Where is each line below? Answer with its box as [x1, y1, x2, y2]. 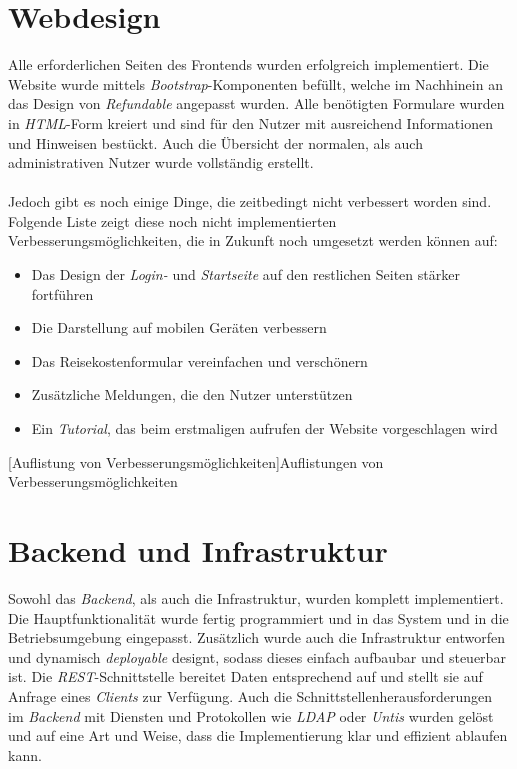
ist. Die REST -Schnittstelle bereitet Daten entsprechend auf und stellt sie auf [8, 666, 483, 687]
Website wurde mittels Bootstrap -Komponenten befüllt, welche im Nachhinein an [8, 73, 503, 94]
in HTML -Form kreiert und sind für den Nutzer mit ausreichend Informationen [8, 112, 493, 133]
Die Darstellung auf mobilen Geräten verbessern [31, 317, 327, 338]
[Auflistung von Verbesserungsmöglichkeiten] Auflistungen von [8, 451, 384, 472]
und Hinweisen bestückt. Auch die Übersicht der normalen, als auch [8, 132, 423, 153]
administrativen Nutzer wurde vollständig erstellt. [8, 152, 314, 173]
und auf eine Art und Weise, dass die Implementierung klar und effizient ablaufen [8, 725, 508, 746]
